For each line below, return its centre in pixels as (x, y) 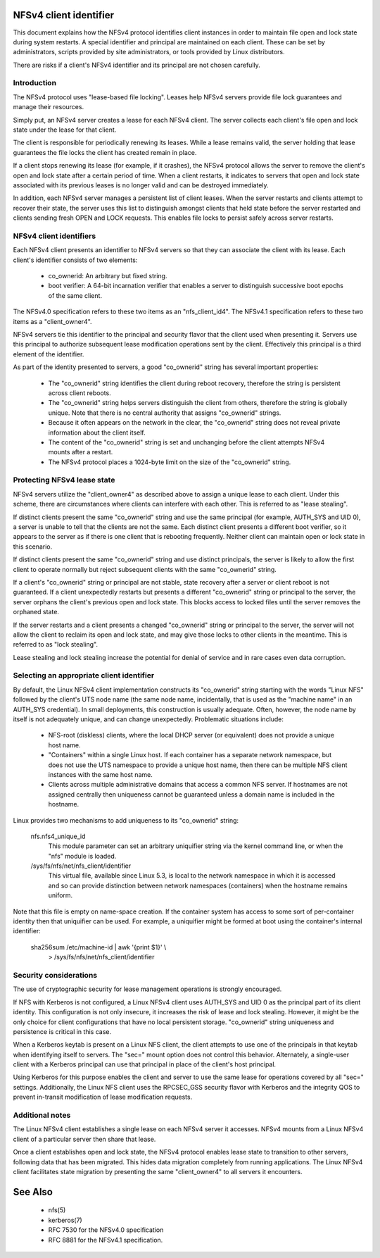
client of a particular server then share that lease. (84, 1139)
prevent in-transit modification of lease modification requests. (103, 1097)
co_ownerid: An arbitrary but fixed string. (108, 276)
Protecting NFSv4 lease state (64, 480)
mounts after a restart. (81, 452)
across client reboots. (80, 393)
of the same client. (75, 295)
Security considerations (55, 975)
